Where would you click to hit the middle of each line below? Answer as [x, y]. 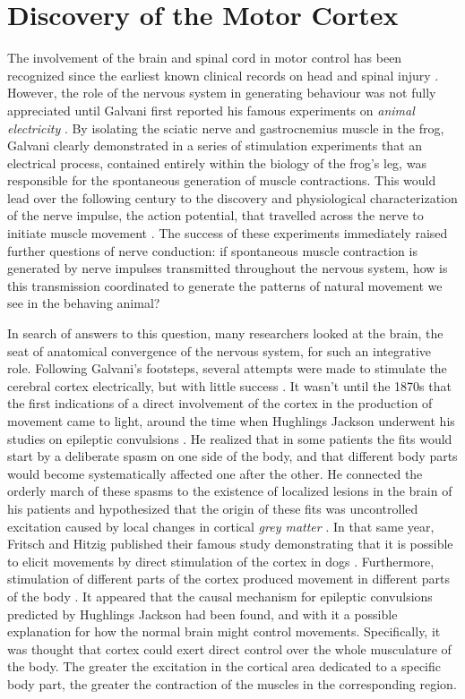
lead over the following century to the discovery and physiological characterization [232, 197]
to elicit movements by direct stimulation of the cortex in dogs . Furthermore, [221, 561]
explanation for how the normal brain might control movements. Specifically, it [224, 631]
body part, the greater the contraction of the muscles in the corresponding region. [232, 683]
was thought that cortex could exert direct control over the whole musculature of [229, 648]
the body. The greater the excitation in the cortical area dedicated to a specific [224, 666]
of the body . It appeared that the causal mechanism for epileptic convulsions [220, 596]
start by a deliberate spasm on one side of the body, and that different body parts [232, 456]
